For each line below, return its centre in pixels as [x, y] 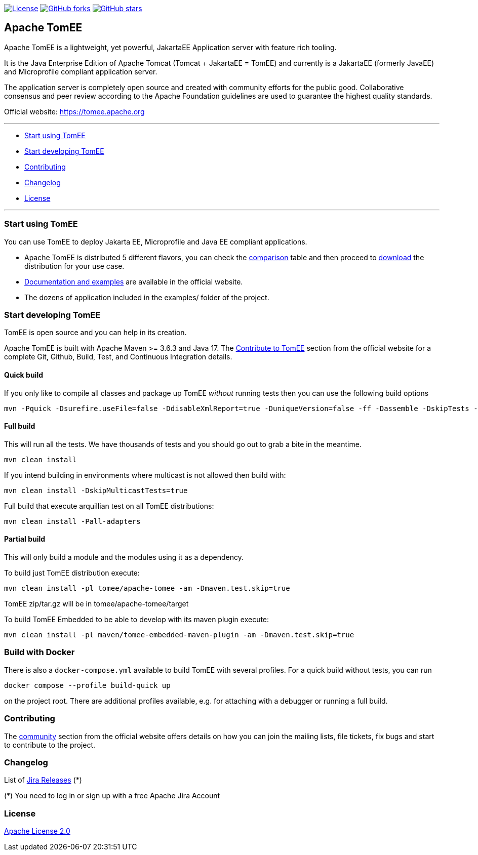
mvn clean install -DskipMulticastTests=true [96, 490]
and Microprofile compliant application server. [81, 71]
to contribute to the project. [50, 745]
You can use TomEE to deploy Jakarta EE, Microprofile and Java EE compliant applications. [156, 241]
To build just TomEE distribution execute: [72, 573]
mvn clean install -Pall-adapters [72, 521]
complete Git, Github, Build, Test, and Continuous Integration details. [118, 357]
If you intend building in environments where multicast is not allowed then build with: [145, 475]
